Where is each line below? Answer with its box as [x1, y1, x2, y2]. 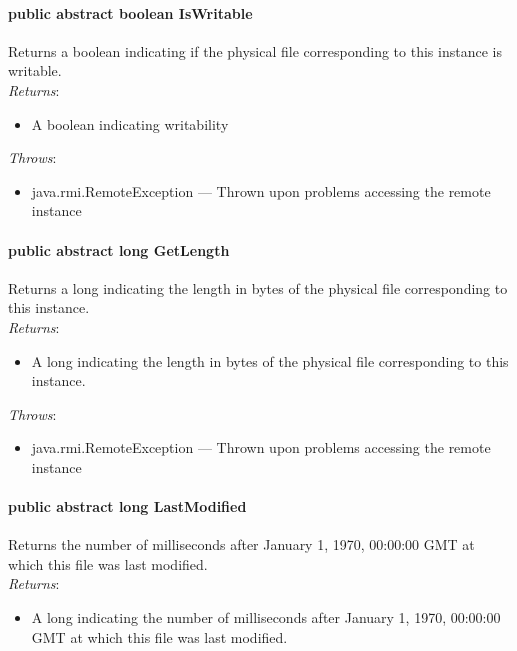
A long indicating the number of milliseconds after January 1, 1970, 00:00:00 [31, 607, 501, 628]
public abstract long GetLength [8, 239, 230, 260]
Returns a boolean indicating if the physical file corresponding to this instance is [8, 40, 502, 61]
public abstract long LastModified [8, 496, 247, 517]
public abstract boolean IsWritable [8, 2, 253, 23]
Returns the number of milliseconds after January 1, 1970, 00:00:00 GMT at [8, 534, 475, 555]
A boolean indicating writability [31, 113, 229, 134]
